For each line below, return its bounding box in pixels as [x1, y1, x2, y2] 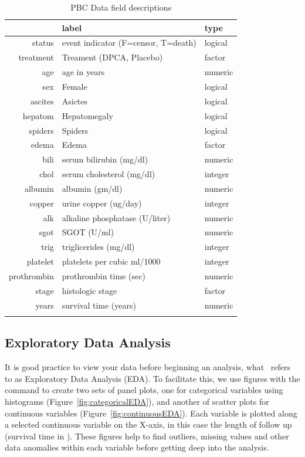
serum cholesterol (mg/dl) [62, 168, 155, 180]
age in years [62, 66, 105, 78]
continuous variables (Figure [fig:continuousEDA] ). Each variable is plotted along [5, 407, 297, 419]
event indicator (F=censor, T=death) [62, 36, 196, 49]
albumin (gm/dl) [62, 182, 123, 194]
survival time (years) [62, 299, 136, 311]
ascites [30, 94, 54, 107]
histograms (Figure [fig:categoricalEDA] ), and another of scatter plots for [5, 395, 269, 407]
